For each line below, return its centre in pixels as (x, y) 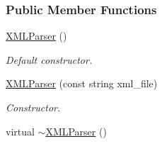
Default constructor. (49, 59)
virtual (20, 131)
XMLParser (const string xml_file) (82, 83)
